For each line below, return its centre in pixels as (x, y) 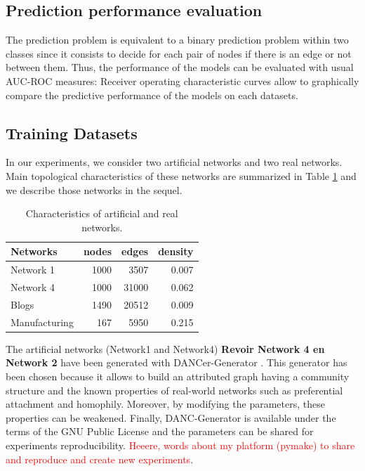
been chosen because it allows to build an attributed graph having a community (178, 376)
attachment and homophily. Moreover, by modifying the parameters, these (165, 404)
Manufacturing (42, 322)
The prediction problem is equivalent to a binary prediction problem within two (177, 40)
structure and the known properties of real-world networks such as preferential (174, 390)
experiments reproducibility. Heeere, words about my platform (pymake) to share (180, 445)
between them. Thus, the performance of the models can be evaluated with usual (180, 67)
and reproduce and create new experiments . (100, 459)
